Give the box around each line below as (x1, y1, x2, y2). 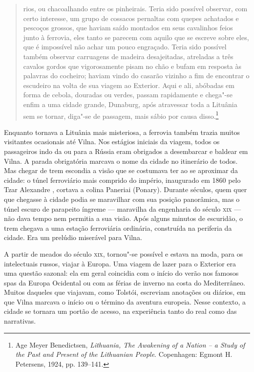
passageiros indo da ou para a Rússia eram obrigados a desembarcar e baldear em (4, 146, 248, 156)
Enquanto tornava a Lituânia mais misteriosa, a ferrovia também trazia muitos (4, 127, 240, 137)
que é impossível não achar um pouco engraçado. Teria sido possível (23, 42, 227, 52)
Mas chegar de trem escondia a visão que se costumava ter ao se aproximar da (4, 165, 238, 175)
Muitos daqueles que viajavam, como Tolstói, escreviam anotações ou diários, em (4, 287, 246, 297)
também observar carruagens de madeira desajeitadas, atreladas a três (23, 51, 233, 61)
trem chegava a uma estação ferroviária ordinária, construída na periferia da (4, 222, 232, 233)
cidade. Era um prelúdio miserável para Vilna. (4, 232, 142, 242)
